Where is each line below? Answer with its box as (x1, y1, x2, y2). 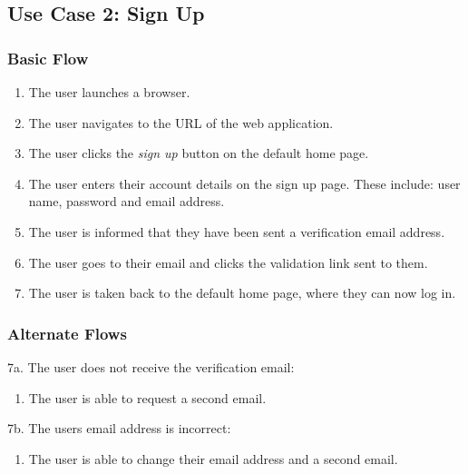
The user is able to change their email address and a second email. (28, 449, 398, 468)
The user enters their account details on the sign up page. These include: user (28, 173, 461, 193)
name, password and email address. (28, 192, 225, 211)
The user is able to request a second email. (28, 388, 267, 407)
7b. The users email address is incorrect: (7, 419, 231, 438)
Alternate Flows (7, 321, 127, 344)
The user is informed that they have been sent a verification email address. (28, 222, 445, 241)
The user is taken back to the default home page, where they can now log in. (28, 283, 456, 302)
